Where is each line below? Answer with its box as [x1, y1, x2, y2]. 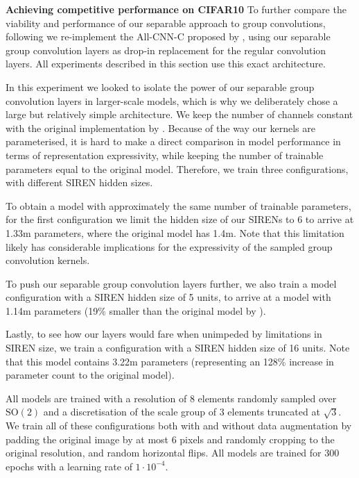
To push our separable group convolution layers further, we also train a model [6, 276, 337, 290]
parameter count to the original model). [6, 368, 175, 382]
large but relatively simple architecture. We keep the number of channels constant [6, 107, 353, 122]
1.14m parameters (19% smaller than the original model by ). [6, 303, 266, 318]
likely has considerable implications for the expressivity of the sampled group [6, 239, 333, 254]
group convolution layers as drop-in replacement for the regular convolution [6, 42, 326, 57]
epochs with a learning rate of [6, 459, 132, 473]
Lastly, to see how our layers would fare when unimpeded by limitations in [6, 327, 322, 341]
